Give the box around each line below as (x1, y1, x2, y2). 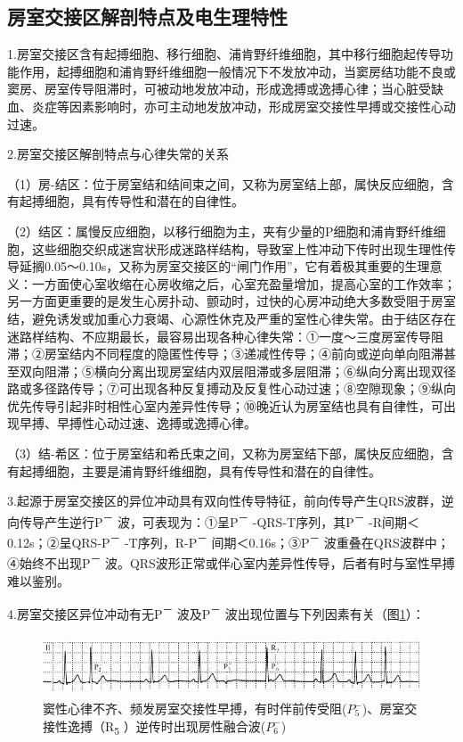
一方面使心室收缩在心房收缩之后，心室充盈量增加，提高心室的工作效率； (31, 274, 456, 293)
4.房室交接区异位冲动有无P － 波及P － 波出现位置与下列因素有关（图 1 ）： (7, 602, 425, 622)
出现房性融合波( (173, 716, 266, 735)
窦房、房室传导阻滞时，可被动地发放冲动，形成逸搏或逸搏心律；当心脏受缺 (7, 79, 443, 98)
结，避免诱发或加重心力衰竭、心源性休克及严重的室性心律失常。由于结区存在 (7, 309, 456, 327)
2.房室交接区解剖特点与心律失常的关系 (7, 144, 229, 163)
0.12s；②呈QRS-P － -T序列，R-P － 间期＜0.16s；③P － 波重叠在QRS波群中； (7, 531, 450, 551)
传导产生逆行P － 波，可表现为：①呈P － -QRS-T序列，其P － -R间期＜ (19, 509, 420, 531)
